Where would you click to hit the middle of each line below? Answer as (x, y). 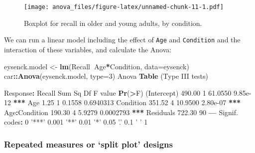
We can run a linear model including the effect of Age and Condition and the (122, 40)
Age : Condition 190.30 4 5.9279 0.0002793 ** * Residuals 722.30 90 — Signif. (121, 112)
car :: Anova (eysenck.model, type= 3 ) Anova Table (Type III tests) (106, 76)
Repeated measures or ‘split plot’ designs (88, 144)
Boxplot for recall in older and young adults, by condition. (113, 23)
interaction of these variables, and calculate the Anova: (88, 49)
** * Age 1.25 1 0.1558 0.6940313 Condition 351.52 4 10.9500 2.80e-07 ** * (127, 102)
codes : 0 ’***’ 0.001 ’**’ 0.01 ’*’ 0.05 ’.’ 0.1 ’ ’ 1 (76, 122)
